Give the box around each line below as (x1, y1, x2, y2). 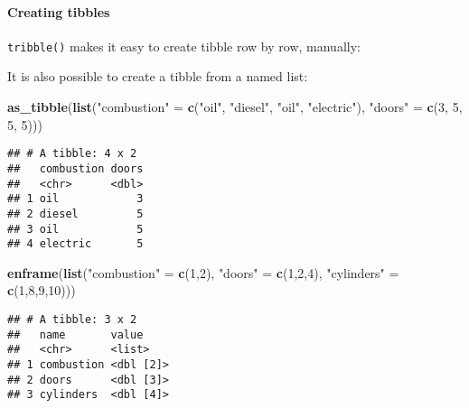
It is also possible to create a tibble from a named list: (7, 67, 308, 86)
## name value (7, 328, 144, 341)
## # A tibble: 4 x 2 (7, 147, 137, 161)
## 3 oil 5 (7, 222, 144, 236)
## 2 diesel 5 (7, 207, 144, 220)
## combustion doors (7, 162, 144, 175)
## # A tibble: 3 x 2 (7, 313, 137, 327)
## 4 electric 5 (7, 237, 144, 251)
